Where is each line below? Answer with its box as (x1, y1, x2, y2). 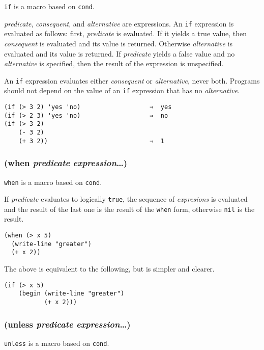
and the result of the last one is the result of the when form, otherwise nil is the (4, 203, 255, 214)
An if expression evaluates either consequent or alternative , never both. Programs (4, 75, 260, 86)
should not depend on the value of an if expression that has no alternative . (4, 85, 240, 96)
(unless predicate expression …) (4, 317, 131, 330)
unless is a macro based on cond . (4, 337, 109, 348)
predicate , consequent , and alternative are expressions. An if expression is (4, 18, 234, 29)
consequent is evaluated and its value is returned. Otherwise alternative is (4, 38, 233, 48)
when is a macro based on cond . (4, 176, 102, 187)
